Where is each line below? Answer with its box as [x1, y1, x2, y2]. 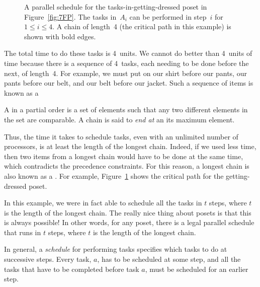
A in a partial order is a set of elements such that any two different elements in [4, 104, 248, 115]
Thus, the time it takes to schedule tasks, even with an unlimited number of [4, 131, 238, 141]
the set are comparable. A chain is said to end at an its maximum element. [4, 114, 235, 124]
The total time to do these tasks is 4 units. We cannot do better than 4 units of [4, 48, 252, 58]
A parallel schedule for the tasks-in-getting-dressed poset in [24, 2, 207, 12]
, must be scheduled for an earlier [145, 263, 248, 274]
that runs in [4, 227, 41, 237]
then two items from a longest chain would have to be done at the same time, [4, 151, 243, 161]
